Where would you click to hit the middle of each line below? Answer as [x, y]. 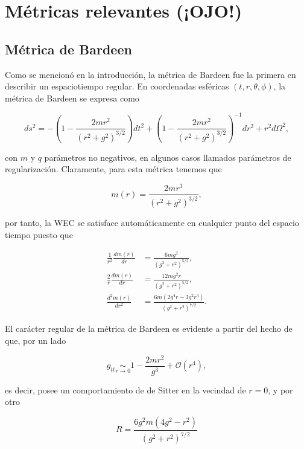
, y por [280, 389]
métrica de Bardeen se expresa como [72, 98]
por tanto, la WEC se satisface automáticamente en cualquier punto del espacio [152, 223]
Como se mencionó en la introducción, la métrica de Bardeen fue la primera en [150, 74]
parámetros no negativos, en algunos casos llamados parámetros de [168, 157]
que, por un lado [36, 340]
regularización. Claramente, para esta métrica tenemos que [113, 169]
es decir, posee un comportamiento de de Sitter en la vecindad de [125, 389]
